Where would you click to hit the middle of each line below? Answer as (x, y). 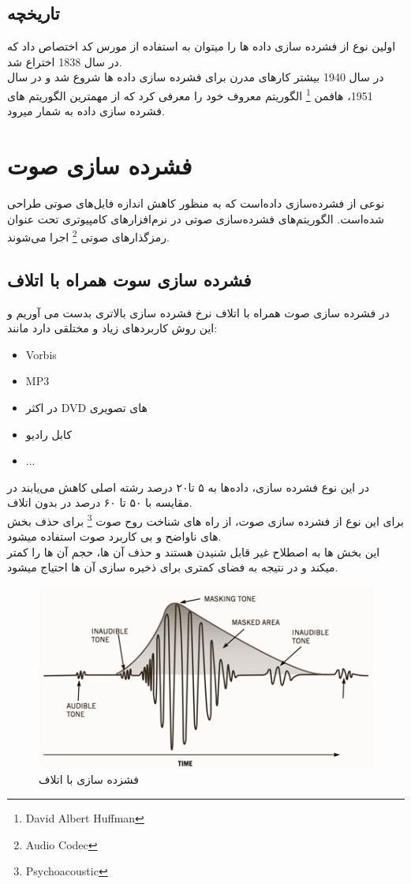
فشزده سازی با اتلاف (89, 779)
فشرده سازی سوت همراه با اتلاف (129, 279)
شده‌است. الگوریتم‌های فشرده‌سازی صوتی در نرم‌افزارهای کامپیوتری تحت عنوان (196, 218)
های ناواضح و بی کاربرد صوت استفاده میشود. (114, 536)
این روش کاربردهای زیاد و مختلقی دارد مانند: (112, 328)
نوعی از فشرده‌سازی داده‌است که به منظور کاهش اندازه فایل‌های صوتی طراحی (196, 202)
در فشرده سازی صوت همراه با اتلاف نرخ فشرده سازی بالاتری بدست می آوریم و (198, 312)
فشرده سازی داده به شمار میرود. (86, 111)
